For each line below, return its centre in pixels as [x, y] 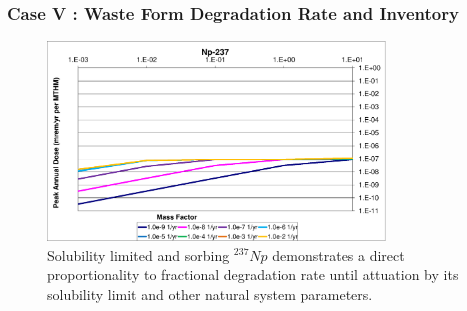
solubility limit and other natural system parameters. [210, 293]
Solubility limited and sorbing [138, 254]
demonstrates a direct [338, 254]
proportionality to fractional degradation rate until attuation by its [253, 274]
